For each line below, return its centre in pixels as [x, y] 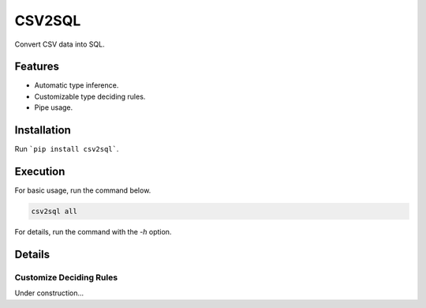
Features [37, 67]
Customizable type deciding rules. [90, 96]
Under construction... [49, 293]
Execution [40, 171]
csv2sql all [54, 212]
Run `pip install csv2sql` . [67, 149]
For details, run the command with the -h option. [93, 232]
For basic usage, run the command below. [83, 190]
